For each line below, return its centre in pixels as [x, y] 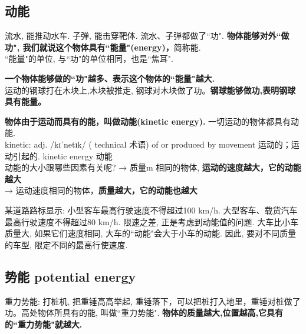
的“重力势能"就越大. [44, 324]
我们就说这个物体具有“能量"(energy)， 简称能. [112, 47]
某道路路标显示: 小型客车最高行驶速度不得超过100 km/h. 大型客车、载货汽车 [151, 210]
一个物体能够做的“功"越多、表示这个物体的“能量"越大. [110, 78]
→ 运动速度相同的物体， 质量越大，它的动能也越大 [101, 190]
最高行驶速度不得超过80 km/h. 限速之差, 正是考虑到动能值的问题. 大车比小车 [152, 221]
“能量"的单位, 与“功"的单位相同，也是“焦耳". [89, 59]
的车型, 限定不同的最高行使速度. [66, 244]
